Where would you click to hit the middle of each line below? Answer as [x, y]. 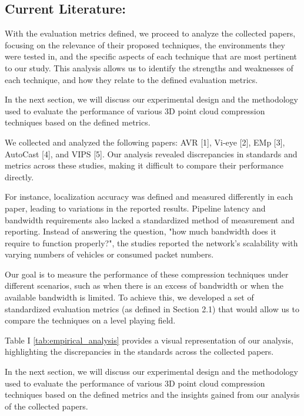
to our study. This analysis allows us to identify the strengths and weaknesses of [149, 67]
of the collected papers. [46, 406]
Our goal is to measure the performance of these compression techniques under [147, 274]
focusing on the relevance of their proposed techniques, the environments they [145, 44]
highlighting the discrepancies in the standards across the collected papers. [139, 351]
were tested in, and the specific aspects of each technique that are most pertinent [151, 56]
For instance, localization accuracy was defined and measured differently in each [149, 197]
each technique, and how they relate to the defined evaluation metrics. [131, 79]
